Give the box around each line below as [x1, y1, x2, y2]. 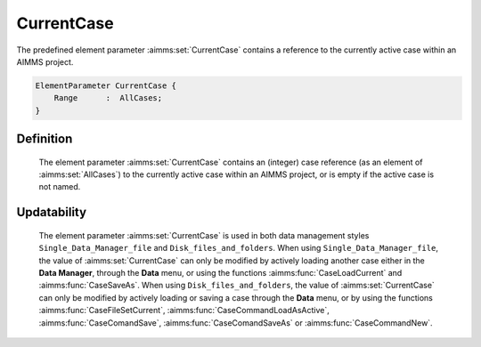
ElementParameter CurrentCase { [35, 80, 177, 91]
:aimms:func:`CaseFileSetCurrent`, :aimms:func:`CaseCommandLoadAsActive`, [38, 305, 330, 316]
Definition [16, 132, 73, 147]
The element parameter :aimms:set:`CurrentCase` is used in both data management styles [38, 230, 370, 240]
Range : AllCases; [53, 93, 163, 103]
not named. [38, 182, 81, 192]
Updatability [16, 205, 87, 220]
